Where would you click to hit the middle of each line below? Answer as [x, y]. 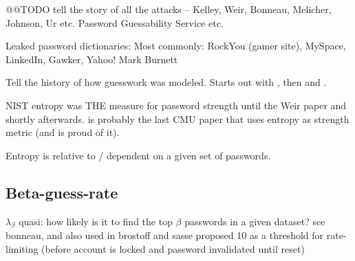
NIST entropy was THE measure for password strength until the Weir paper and [176, 105]
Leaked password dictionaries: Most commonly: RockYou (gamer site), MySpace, [176, 46]
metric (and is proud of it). [63, 132]
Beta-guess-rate [62, 192]
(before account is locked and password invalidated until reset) [173, 248]
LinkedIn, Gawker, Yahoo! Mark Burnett [92, 59]
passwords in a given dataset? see [255, 221]
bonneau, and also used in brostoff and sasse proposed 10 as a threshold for [165, 235]
